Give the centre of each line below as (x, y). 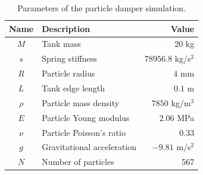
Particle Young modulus (86, 117)
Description (66, 28)
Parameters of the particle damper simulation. (102, 8)
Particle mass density (81, 102)
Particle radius (68, 73)
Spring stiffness (69, 58)
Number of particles (78, 162)
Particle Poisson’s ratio (84, 132)
